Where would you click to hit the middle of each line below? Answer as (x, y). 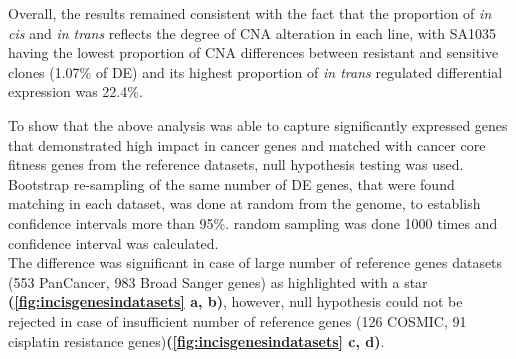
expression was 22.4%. (75, 91)
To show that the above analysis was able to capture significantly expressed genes (258, 124)
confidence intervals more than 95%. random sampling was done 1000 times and (253, 222)
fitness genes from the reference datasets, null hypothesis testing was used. (236, 164)
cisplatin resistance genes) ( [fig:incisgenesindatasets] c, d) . (196, 340)
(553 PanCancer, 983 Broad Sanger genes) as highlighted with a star (218, 281)
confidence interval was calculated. (113, 242)
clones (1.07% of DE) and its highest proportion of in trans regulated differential (255, 71)
